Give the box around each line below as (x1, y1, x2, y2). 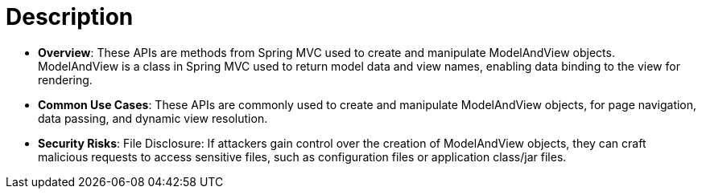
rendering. (38, 72, 93, 87)
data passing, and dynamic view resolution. (38, 111, 268, 125)
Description (6, 3, 134, 30)
